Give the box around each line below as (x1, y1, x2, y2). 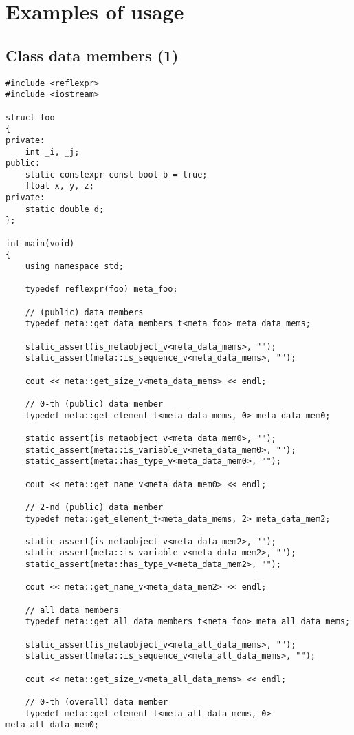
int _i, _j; (25, 147, 80, 157)
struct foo (5, 112, 55, 122)
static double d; (25, 204, 104, 214)
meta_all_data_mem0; (5, 720, 100, 730)
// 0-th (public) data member (25, 398, 164, 409)
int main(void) (5, 238, 75, 248)
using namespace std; (25, 262, 124, 272)
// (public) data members (25, 307, 144, 317)
